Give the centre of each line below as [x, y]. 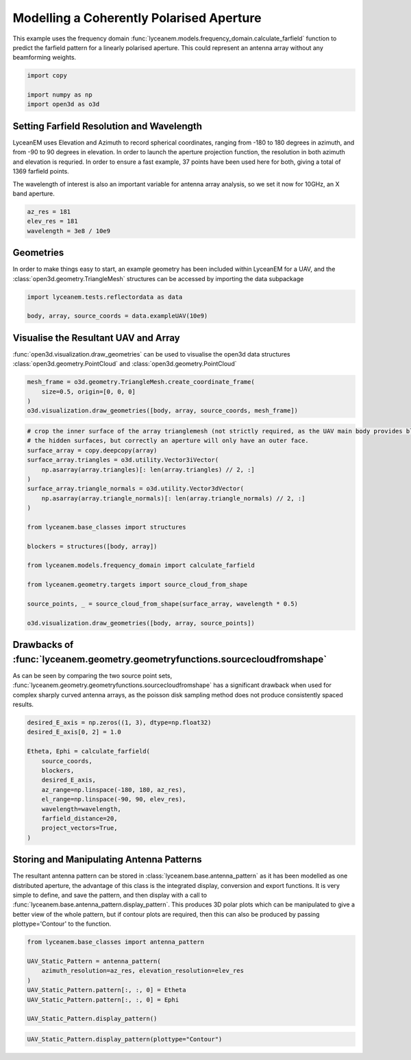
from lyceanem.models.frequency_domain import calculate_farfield [141, 565]
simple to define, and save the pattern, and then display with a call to [110, 895]
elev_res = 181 [52, 221]
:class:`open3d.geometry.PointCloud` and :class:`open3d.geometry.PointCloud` [125, 364]
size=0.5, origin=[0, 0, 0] [89, 392]
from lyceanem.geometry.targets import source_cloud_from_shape [137, 585]
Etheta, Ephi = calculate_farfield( [89, 751]
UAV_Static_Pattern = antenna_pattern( [94, 961]
